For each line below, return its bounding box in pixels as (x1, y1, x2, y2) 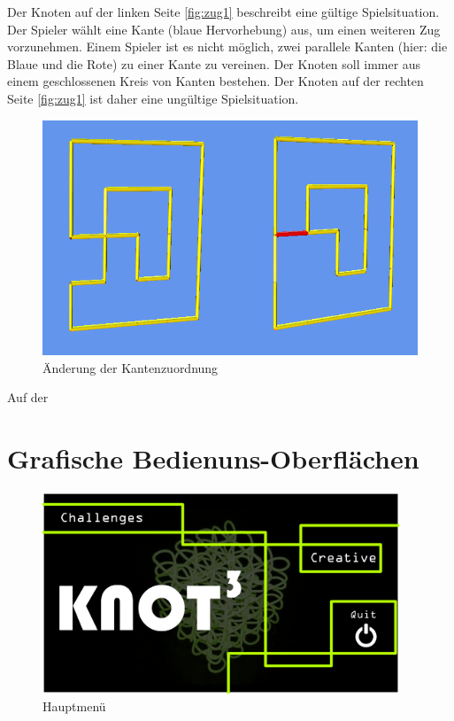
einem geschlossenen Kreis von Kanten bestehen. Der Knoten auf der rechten (7, 72, 424, 90)
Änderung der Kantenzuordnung (42, 358, 219, 376)
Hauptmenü (42, 696, 106, 715)
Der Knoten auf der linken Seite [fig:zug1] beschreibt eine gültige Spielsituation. (7, 3, 440, 20)
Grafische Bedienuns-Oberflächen (7, 440, 419, 477)
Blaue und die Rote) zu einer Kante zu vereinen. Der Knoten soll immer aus (7, 54, 421, 73)
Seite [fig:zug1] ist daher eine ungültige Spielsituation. (7, 89, 299, 107)
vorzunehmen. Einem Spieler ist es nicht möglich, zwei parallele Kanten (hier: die (7, 37, 448, 56)
